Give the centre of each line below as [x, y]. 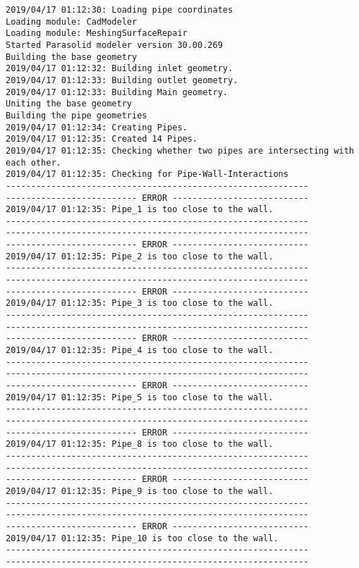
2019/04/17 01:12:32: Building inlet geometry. [120, 69]
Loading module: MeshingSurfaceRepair [97, 33]
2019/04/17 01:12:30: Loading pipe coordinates [120, 10]
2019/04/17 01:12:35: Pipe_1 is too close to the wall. [140, 210]
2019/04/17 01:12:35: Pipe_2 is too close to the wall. [140, 256]
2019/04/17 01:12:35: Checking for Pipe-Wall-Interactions [147, 174]
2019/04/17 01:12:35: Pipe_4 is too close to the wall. [140, 351]
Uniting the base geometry [69, 104]
